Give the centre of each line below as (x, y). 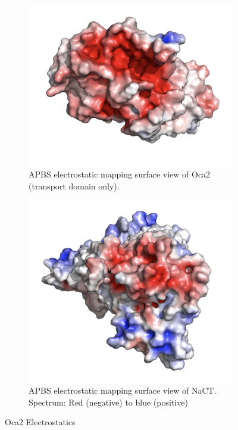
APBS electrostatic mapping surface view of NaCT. (123, 390)
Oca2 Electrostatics (40, 422)
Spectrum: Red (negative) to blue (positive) (108, 402)
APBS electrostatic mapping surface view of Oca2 (120, 174)
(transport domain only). (74, 186)
